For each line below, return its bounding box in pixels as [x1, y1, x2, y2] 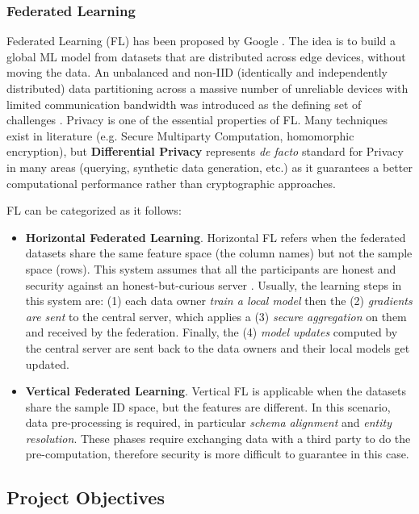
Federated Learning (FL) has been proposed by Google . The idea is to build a [6, 32, 396, 49]
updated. [25, 355, 69, 372]
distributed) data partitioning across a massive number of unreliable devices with [6, 80, 409, 96]
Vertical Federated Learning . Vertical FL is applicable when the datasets [25, 382, 407, 399]
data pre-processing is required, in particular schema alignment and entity [25, 414, 392, 431]
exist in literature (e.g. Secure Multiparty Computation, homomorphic [6, 127, 354, 144]
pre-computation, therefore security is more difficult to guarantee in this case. [25, 445, 409, 462]
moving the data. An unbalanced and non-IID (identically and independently [6, 64, 388, 81]
